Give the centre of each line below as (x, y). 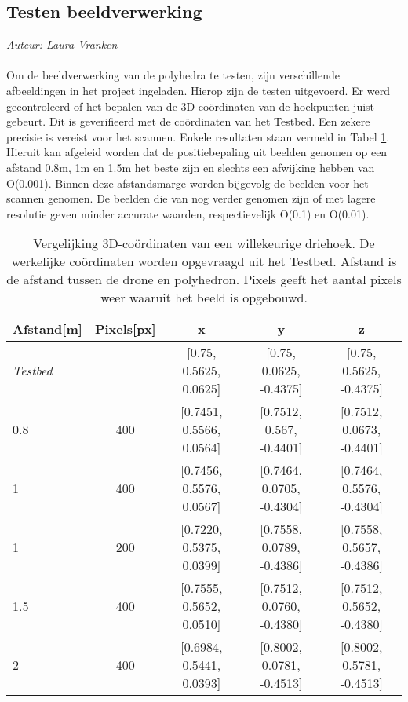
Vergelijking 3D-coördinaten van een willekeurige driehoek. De (204, 243)
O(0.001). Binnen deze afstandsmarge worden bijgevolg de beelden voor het (188, 183)
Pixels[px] (125, 329)
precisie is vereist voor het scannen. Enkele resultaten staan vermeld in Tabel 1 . (198, 136)
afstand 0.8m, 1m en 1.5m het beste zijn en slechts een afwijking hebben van (191, 167)
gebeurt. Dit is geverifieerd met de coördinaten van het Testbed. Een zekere (188, 121)
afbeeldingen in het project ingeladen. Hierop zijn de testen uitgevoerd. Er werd (198, 90)
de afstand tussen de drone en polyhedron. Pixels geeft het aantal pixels (204, 280)
